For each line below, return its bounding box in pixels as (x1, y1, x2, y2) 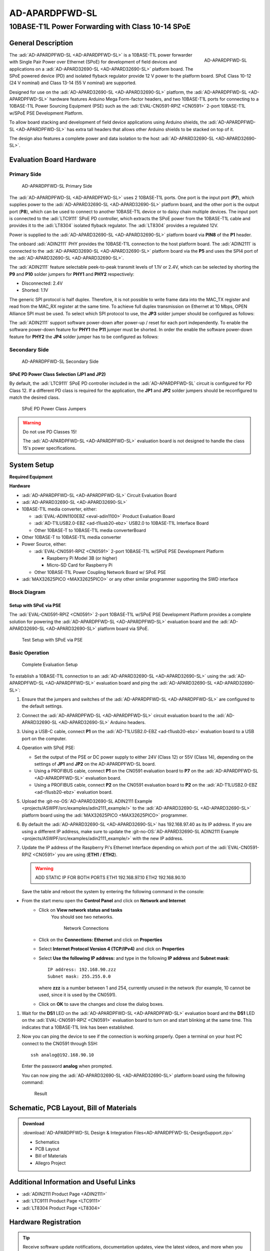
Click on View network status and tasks (38, 907, 122, 913)
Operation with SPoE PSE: (21, 745, 75, 751)
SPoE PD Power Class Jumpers (21, 406, 86, 412)
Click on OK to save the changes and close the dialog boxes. (38, 1001, 164, 1007)
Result (34, 1091, 47, 1097)
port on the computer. (21, 736, 67, 742)
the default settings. (21, 703, 63, 709)
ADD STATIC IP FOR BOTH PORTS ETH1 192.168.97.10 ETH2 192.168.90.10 (35, 875, 186, 881)
